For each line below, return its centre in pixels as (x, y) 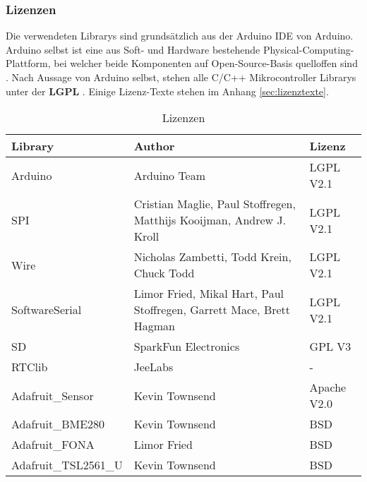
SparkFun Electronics (187, 347)
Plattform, (28, 63)
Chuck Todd (164, 273)
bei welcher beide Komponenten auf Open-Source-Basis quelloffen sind (206, 63)
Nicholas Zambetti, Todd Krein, (212, 257)
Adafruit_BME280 (58, 424)
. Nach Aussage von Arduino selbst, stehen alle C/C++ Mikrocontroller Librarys (181, 77)
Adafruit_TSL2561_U (67, 465)
